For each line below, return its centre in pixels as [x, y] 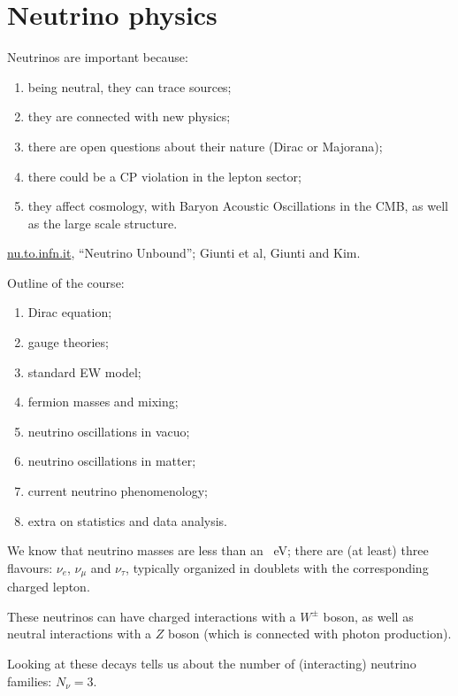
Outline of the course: [66, 282]
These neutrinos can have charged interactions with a [152, 616]
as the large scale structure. [103, 223]
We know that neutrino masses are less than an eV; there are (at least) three [218, 550]
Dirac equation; [70, 312]
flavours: [30, 567]
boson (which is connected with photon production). [310, 634]
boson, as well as [368, 616]
